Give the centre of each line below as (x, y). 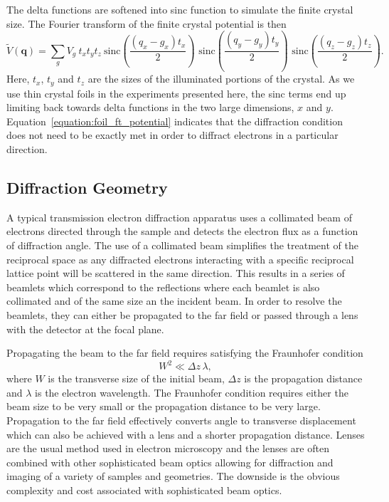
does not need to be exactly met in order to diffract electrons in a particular (172, 135)
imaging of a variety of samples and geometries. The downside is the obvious (173, 476)
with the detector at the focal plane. (85, 329)
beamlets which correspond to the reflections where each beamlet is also (163, 287)
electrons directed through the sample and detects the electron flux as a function (182, 231)
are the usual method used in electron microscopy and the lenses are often (168, 448)
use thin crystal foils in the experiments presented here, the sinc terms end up (176, 93)
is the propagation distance (303, 378)
